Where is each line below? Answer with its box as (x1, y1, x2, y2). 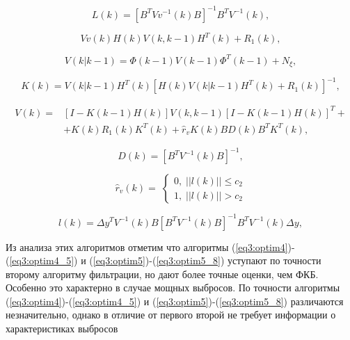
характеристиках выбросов (6, 321, 118, 336)
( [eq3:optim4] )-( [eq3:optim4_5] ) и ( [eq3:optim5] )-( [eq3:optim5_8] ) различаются (6, 293, 344, 308)
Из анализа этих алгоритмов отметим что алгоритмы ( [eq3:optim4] (6, 239, 288, 254)
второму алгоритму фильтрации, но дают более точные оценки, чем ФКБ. (6, 266, 319, 281)
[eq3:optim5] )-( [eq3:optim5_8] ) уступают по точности (93, 253, 321, 268)
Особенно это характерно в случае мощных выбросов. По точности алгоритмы (6, 280, 340, 295)
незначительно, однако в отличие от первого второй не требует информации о (6, 307, 336, 322)
